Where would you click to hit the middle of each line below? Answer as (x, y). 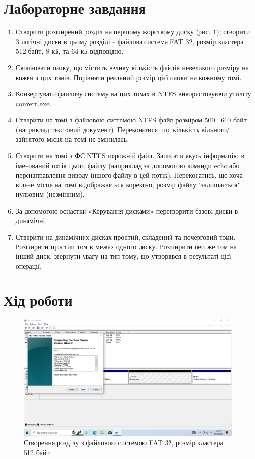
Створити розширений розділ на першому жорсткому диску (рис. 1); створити (133, 32)
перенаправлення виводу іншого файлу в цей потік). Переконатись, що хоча (129, 175)
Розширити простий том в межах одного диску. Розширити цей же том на (126, 246)
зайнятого (30, 139)
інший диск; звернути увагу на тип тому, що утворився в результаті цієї (123, 256)
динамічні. (31, 220)
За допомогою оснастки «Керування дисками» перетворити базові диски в (127, 211)
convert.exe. (33, 103)
